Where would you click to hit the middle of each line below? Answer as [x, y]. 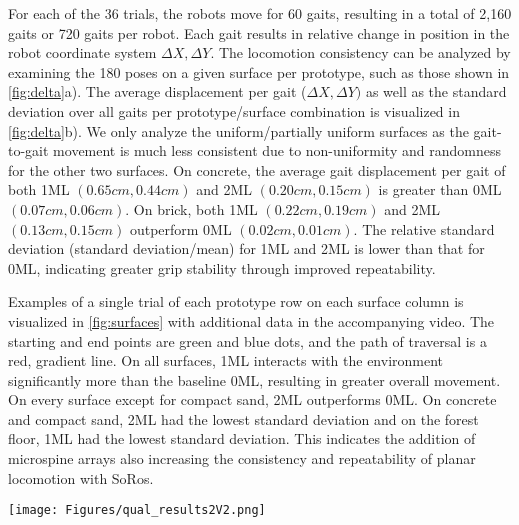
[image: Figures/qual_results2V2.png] [137, 510]
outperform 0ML [180, 228]
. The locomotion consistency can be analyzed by [360, 52]
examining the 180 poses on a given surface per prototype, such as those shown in [259, 71]
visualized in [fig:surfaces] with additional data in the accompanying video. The [251, 320]
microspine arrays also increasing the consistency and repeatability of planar [242, 458]
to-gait [28, 150]
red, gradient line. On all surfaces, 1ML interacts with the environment [226, 360]
